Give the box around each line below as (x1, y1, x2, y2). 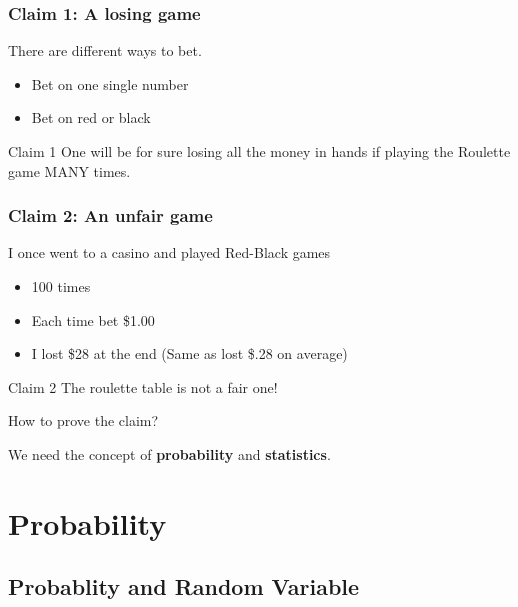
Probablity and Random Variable (8, 571, 360, 602)
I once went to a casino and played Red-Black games (8, 242, 331, 263)
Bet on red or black (31, 107, 151, 128)
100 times (31, 276, 91, 296)
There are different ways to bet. (8, 40, 202, 61)
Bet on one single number (31, 73, 189, 94)
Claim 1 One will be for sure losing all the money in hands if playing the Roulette (8, 141, 511, 161)
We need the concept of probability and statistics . (8, 443, 331, 464)
